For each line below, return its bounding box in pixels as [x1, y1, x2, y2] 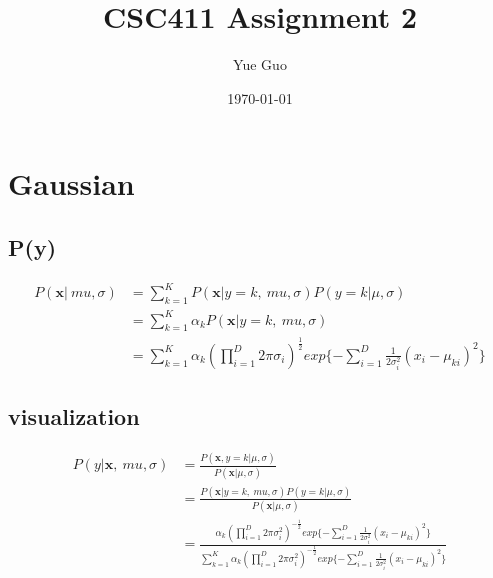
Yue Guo [233, 54, 287, 75]
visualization [8, 401, 140, 432]
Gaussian [8, 163, 135, 204]
